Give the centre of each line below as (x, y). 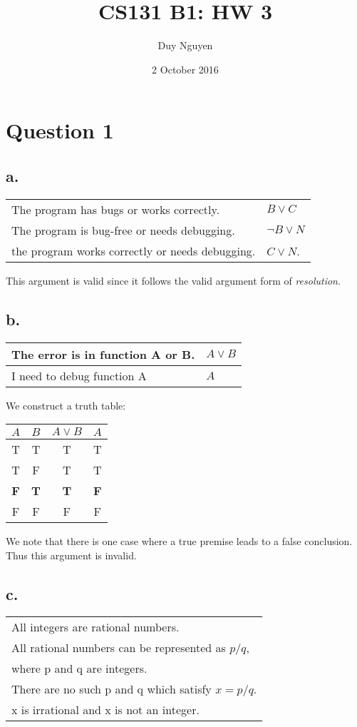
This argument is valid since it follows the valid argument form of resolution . (173, 280)
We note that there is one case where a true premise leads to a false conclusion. (179, 541)
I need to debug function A (79, 375)
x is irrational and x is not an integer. (105, 710)
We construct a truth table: (66, 405)
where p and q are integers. (79, 668)
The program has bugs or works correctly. (116, 209)
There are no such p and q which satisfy (112, 689)
